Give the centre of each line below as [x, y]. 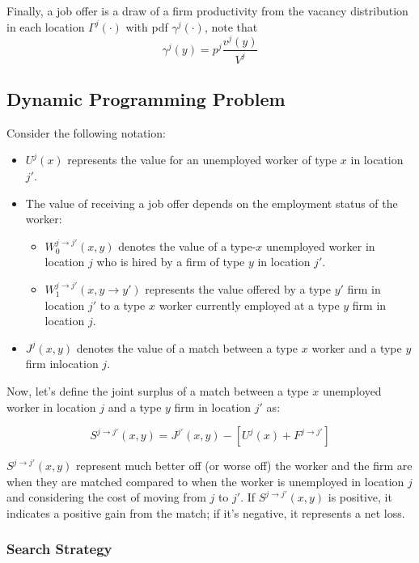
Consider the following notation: [86, 132]
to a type [123, 305]
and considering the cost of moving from [106, 497]
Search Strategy [59, 549]
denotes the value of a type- [187, 246]
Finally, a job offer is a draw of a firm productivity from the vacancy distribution [207, 11]
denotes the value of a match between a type [187, 347]
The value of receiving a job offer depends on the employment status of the [212, 203]
